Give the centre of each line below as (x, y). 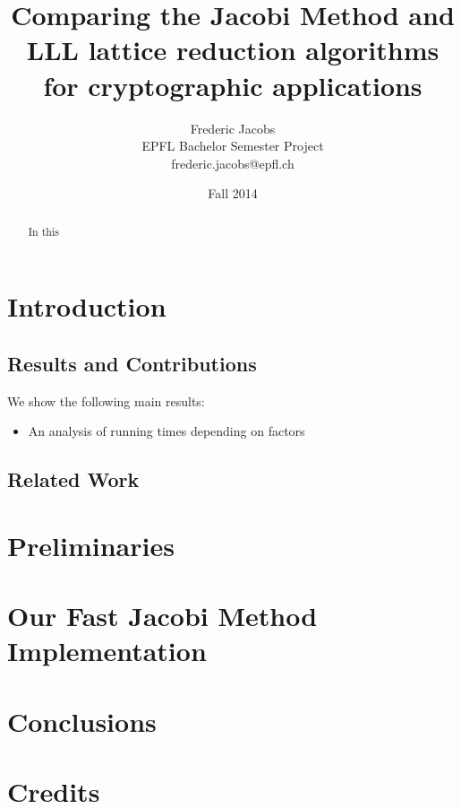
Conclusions (82, 721)
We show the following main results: (106, 400)
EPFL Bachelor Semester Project (233, 146)
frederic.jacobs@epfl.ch (233, 163)
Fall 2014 (233, 193)
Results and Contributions (132, 363)
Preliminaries (91, 545)
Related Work (73, 479)
